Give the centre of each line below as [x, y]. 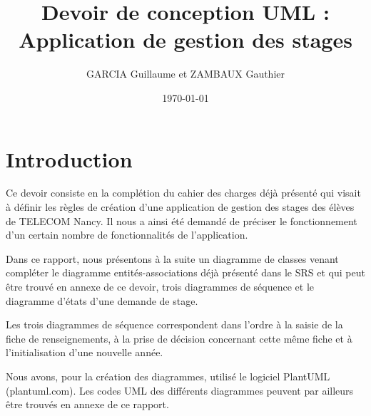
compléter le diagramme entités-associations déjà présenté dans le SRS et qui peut [185, 272]
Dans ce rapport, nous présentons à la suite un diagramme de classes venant [172, 258]
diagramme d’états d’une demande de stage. [102, 300]
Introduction [69, 158]
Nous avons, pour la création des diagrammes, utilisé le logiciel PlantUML [168, 376]
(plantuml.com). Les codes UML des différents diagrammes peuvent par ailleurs [180, 390]
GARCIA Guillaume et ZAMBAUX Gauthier [185, 74]
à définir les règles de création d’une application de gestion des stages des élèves [180, 207]
